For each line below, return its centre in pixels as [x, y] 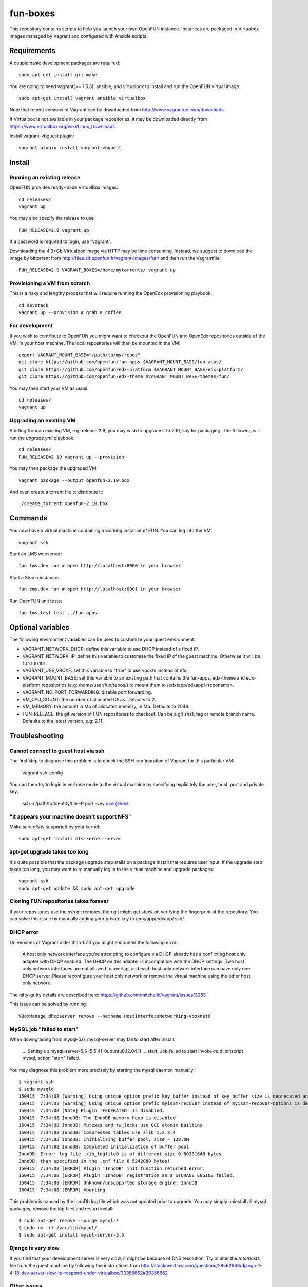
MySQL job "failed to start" [44, 1029]
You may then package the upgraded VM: [53, 468]
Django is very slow [34, 1248]
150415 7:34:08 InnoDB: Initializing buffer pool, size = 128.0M [104, 1140]
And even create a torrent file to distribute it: [56, 492]
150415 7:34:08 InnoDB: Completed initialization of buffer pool [104, 1146]
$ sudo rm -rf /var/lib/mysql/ [58, 1228]
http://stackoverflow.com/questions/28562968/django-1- [201, 1265]
